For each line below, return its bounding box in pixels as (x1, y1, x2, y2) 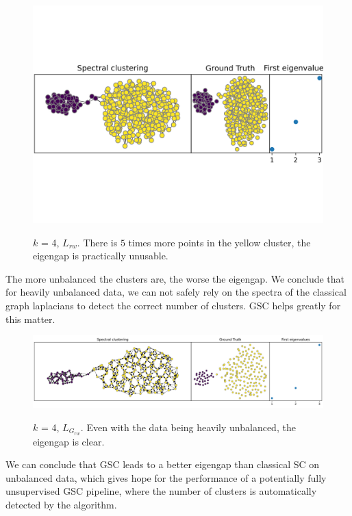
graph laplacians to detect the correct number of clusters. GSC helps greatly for (5, 298, 341, 312)
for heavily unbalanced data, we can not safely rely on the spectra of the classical (5, 285, 347, 299)
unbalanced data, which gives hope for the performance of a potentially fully (5, 470, 327, 485)
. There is (77, 235, 118, 249)
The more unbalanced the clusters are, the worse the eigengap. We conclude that (5, 271, 345, 285)
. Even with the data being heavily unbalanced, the (80, 420, 296, 434)
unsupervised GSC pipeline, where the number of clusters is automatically (5, 484, 317, 498)
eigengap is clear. (33, 434, 105, 448)
